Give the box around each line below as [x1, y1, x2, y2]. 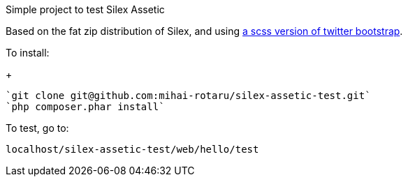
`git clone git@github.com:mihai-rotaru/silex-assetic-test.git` [6, 90, 371, 101]
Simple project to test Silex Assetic [6, 3, 165, 15]
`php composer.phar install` [6, 101, 165, 112]
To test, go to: [6, 122, 69, 134]
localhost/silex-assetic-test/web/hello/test [6, 144, 259, 155]
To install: [6, 47, 50, 59]
